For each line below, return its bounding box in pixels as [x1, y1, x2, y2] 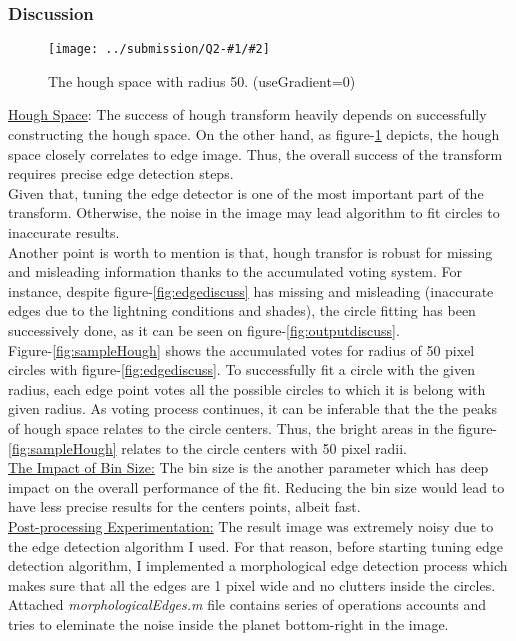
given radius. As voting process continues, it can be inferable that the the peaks [8, 398, 498, 419]
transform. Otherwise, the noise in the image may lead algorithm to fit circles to [8, 202, 500, 223]
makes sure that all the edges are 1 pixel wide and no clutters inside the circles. [8, 574, 496, 595]
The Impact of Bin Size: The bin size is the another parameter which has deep [8, 457, 489, 478]
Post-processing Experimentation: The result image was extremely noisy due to [8, 515, 494, 536]
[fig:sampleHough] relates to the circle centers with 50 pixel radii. [8, 437, 407, 458]
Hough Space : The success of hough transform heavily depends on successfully [8, 104, 487, 125]
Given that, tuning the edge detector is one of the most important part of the [8, 182, 484, 203]
